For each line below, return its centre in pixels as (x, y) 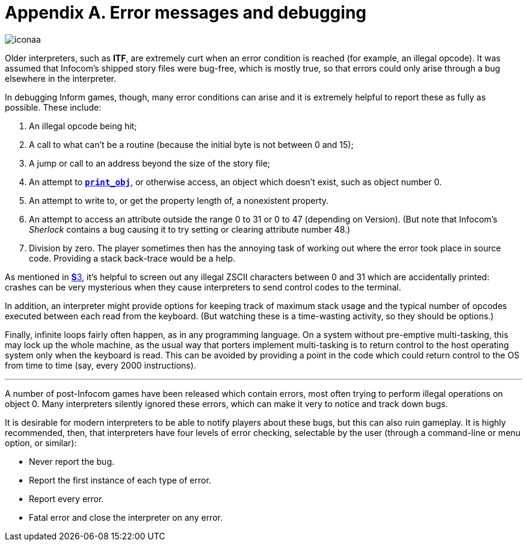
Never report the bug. (72, 461)
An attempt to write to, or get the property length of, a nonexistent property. (179, 200)
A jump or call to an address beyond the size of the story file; (150, 163)
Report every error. (66, 498)
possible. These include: (53, 107)
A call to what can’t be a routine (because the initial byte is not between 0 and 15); (191, 144)
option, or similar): (41, 443)
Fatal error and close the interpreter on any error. (126, 517)
